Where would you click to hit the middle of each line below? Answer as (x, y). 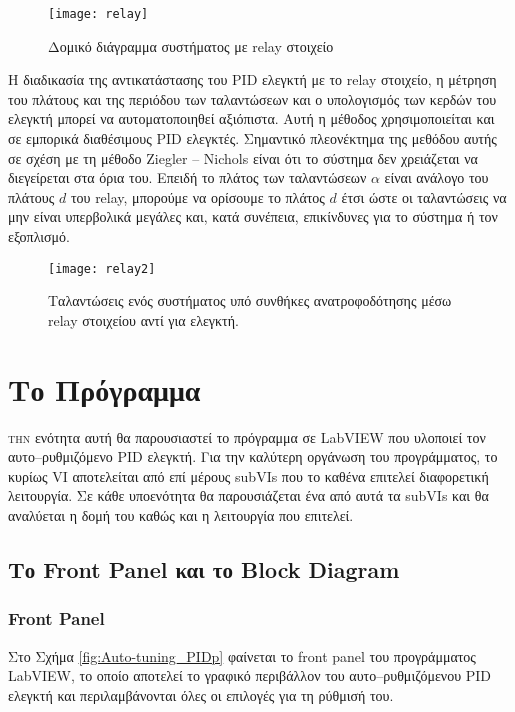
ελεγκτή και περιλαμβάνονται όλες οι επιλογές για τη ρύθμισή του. (201, 694)
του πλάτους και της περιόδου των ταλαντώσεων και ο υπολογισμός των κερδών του (252, 98)
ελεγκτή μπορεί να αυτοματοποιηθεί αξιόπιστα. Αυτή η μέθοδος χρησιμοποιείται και (251, 118)
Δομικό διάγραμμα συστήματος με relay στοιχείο (191, 45)
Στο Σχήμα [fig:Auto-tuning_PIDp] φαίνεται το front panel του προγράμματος (242, 655)
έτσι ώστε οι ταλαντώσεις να (424, 196)
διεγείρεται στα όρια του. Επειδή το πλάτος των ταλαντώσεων (187, 177)
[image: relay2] (102, 268)
